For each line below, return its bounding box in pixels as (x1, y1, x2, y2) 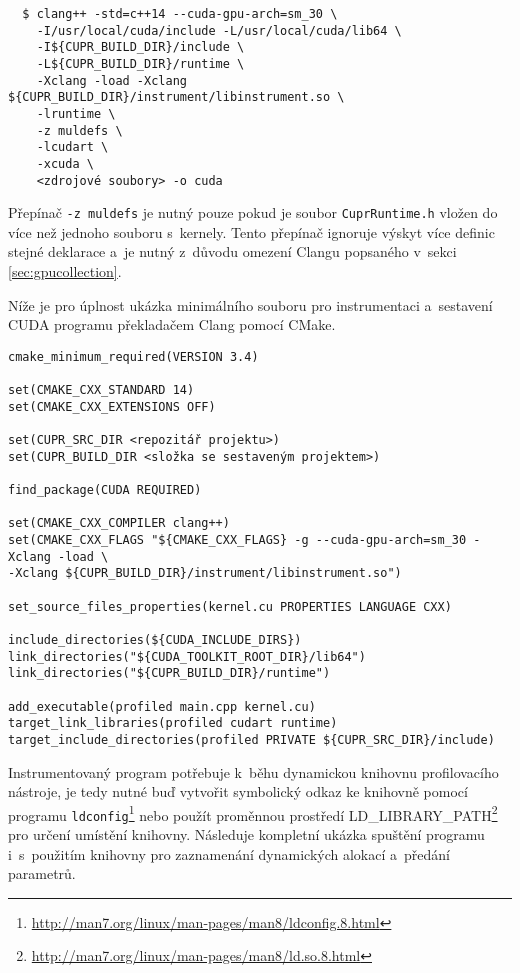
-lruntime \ (36, 106, 116, 121)
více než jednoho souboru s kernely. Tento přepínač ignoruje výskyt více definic (8, 221, 495, 242)
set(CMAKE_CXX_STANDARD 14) (8, 383, 195, 398)
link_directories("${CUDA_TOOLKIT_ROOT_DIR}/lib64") (8, 649, 366, 664)
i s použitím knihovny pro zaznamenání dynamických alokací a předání (8, 843, 450, 864)
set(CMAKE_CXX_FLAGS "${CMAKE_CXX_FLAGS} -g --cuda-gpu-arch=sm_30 (8, 533, 467, 548)
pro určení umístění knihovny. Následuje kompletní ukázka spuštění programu (8, 824, 485, 845)
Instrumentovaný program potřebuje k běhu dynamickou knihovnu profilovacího (8, 761, 499, 782)
